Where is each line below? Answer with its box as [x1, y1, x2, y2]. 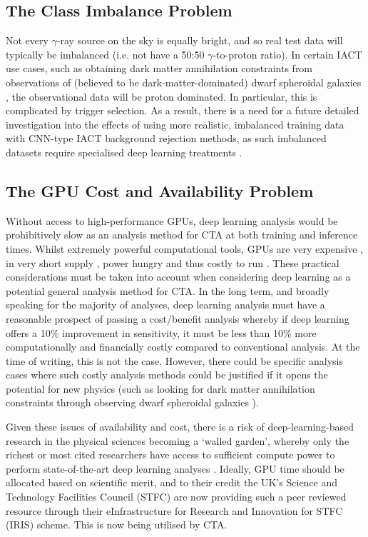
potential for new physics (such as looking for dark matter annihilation [6, 381, 315, 396]
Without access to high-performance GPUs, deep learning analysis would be [6, 213, 338, 228]
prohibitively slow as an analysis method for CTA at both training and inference [6, 227, 358, 242]
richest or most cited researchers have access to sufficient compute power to [6, 447, 335, 462]
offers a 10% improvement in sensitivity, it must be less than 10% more [6, 325, 317, 340]
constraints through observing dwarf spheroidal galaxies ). [6, 395, 259, 410]
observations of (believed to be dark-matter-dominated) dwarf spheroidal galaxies [6, 74, 362, 89]
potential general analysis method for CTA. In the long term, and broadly [6, 283, 329, 298]
